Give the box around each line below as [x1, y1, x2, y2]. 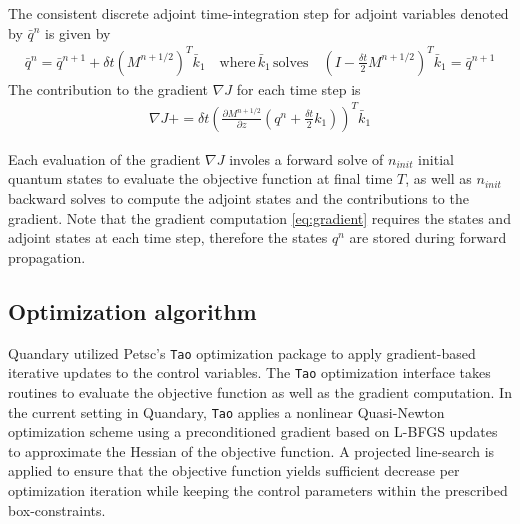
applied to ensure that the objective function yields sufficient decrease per [8, 460, 460, 481]
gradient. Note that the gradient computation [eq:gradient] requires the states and [8, 207, 511, 228]
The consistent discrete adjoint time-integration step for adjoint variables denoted [8, 3, 509, 23]
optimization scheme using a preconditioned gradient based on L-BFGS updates [8, 421, 498, 442]
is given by [45, 22, 111, 43]
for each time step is [236, 78, 361, 99]
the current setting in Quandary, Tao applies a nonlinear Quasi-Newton [8, 401, 445, 422]
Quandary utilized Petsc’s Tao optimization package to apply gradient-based [8, 342, 476, 363]
